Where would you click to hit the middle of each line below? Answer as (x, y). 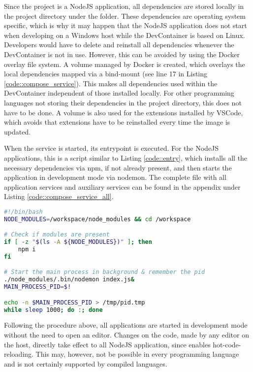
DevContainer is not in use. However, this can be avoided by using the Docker (122, 54)
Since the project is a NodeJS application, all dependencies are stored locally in (124, 6)
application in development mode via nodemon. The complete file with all (115, 177)
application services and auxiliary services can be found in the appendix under (122, 186)
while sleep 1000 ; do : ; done (53, 310)
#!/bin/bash (23, 212)
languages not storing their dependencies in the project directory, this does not (123, 102)
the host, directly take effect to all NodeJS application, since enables (107, 344)
